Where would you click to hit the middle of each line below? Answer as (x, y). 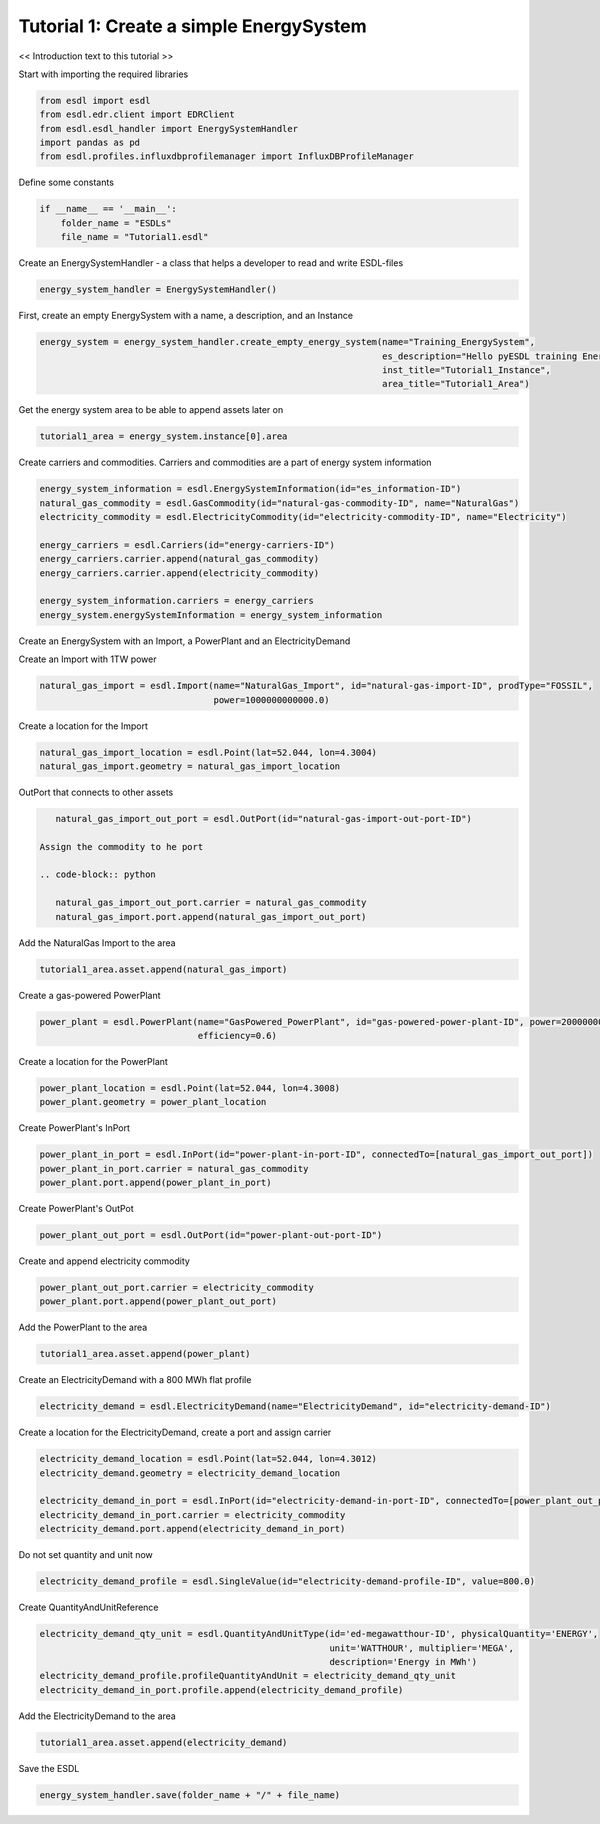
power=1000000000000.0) (271, 699)
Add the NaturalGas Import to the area (97, 942)
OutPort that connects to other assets (96, 792)
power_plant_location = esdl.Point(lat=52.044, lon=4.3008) (190, 1088)
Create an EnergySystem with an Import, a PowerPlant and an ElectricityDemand (184, 641)
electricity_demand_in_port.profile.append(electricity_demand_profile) (221, 1689)
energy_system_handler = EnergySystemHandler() (158, 289)
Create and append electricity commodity (104, 1261)
